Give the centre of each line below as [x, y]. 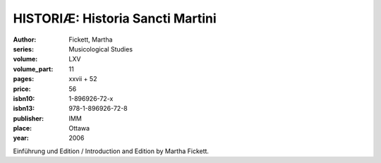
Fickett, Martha [91, 40]
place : [23, 128]
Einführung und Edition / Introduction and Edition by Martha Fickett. [111, 151]
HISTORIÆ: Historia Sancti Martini [115, 18]
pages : [24, 79]
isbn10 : [24, 98]
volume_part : [33, 69]
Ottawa [79, 128]
